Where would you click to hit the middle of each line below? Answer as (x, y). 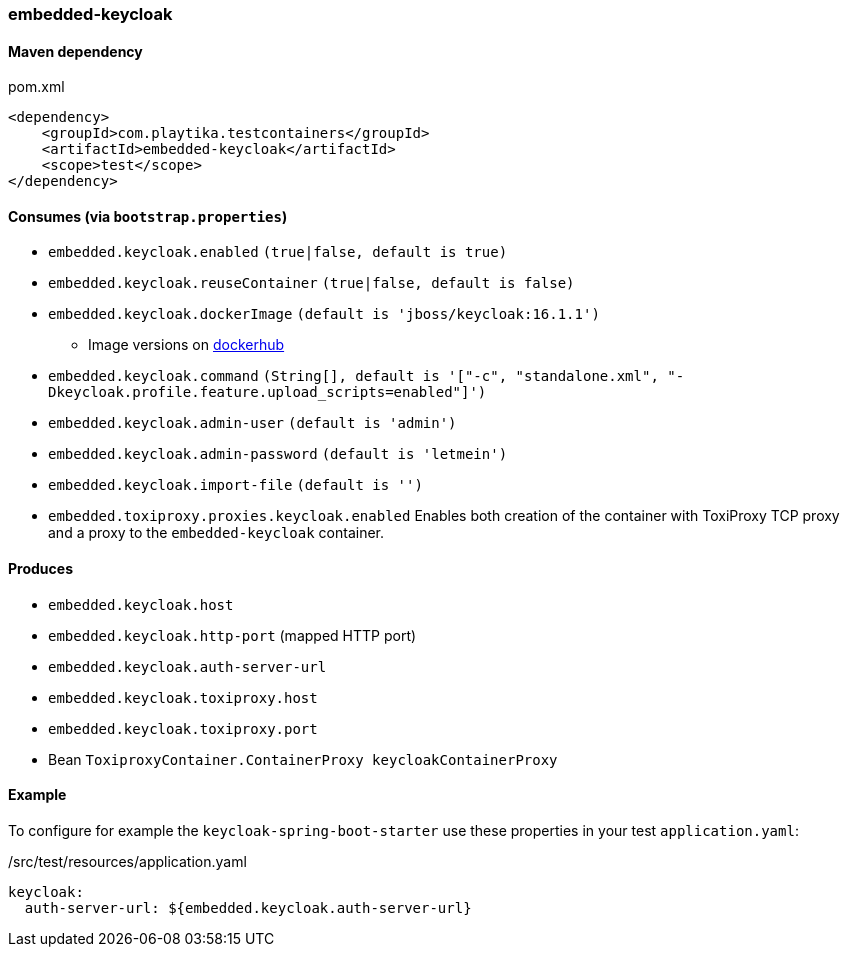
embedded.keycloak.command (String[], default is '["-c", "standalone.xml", (353, 376)
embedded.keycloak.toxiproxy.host (183, 697)
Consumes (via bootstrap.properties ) (148, 216)
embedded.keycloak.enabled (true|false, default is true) (278, 252)
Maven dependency (75, 51)
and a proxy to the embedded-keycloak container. (216, 533)
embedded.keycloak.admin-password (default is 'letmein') (278, 454)
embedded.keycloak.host (141, 604)
